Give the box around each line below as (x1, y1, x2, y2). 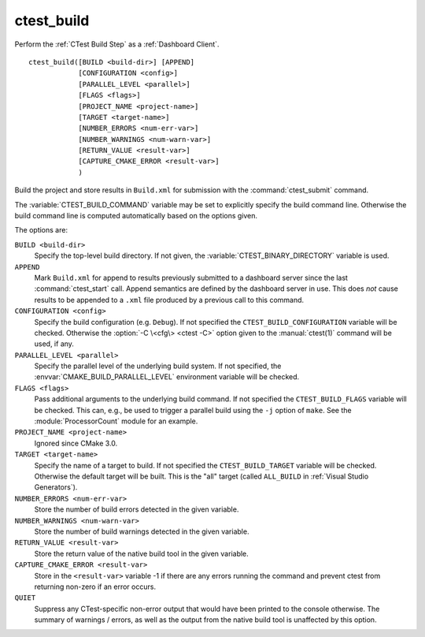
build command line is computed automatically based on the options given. (14, 211, 258, 221)
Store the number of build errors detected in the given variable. (34, 505, 239, 514)
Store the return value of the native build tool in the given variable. (34, 549, 249, 558)
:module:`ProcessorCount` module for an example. (34, 416, 198, 426)
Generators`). (34, 482, 78, 492)
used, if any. (34, 339, 75, 348)
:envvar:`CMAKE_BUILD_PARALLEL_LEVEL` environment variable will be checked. (34, 372, 300, 382)
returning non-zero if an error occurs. (34, 582, 157, 591)
